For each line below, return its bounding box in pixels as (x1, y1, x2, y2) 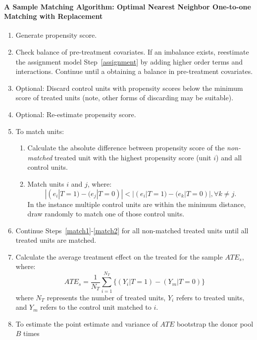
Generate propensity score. (15, 30, 97, 40)
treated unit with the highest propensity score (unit (54, 152, 211, 162)
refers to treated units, (176, 292, 245, 302)
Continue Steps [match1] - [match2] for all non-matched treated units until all (15, 225, 249, 235)
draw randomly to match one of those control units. (27, 208, 185, 219)
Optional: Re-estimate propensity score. (15, 109, 136, 119)
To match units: (15, 126, 64, 136)
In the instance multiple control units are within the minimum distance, (27, 199, 246, 209)
